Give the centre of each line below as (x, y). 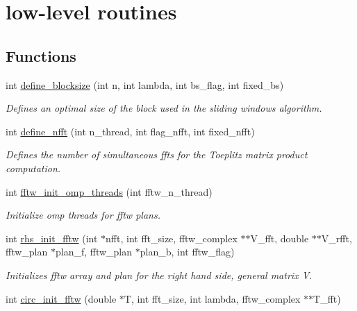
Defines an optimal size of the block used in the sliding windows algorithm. (164, 108)
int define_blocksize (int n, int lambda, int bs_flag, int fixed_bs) (145, 84)
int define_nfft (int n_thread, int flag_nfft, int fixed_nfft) (130, 131)
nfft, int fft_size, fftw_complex (172, 238)
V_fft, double (280, 238)
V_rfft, (337, 238)
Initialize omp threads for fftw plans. (83, 215)
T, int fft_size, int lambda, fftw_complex (212, 298)
